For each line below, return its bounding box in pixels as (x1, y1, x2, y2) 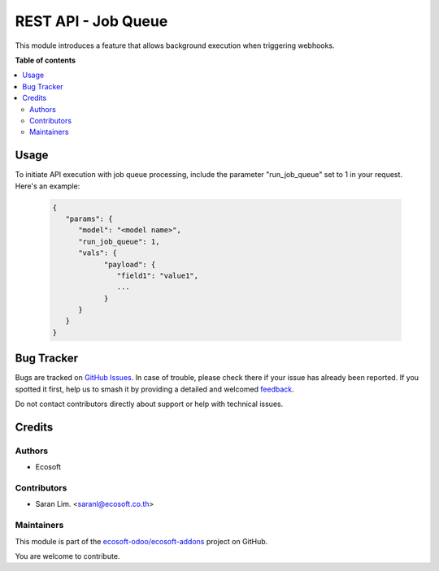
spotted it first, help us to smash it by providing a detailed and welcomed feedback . (15, 384, 294, 394)
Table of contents (15, 55, 76, 65)
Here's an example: (15, 181, 80, 191)
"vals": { (78, 249, 118, 257)
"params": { (65, 214, 113, 223)
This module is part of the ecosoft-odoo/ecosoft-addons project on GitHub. (15, 536, 268, 546)
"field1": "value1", (116, 270, 199, 280)
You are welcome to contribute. (15, 551, 120, 560)
